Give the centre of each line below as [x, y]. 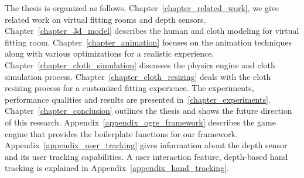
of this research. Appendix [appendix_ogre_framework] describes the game [140, 122]
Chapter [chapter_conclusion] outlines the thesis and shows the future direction [148, 111]
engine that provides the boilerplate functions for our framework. [121, 133]
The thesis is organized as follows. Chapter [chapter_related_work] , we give [142, 8]
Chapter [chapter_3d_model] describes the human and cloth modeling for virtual [152, 31]
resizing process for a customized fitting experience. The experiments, [129, 88]
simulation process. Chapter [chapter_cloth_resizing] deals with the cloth [138, 76]
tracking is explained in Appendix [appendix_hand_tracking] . [117, 168]
